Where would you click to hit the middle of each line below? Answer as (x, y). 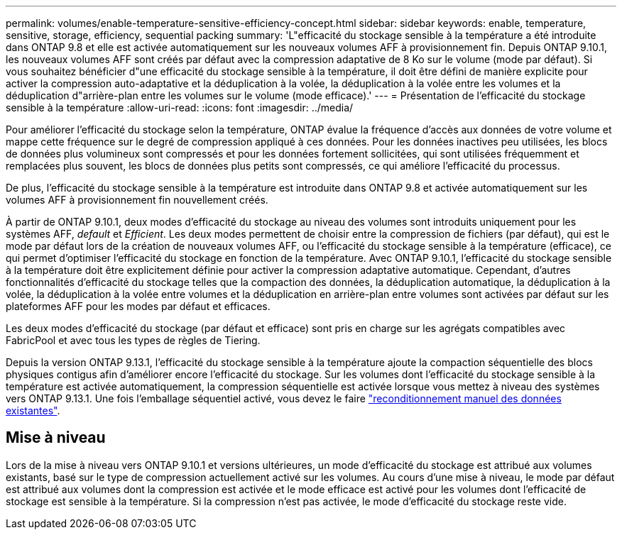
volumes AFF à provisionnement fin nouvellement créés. (137, 200)
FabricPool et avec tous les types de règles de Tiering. (133, 340)
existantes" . (33, 410)
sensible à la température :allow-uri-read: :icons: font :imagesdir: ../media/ (180, 107)
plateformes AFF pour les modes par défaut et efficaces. (138, 306)
